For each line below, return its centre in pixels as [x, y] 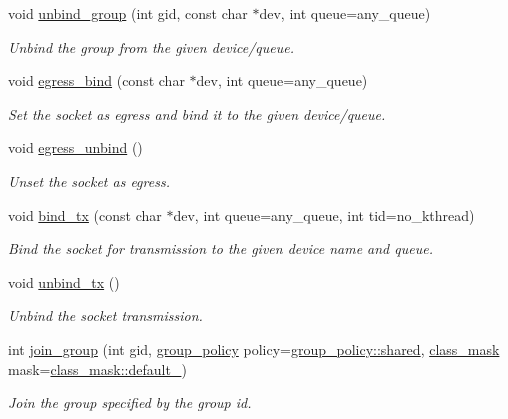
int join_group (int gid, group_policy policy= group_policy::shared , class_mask [254, 348]
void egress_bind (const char [96, 80]
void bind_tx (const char [85, 214]
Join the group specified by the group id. [130, 402]
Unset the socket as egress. [89, 180]
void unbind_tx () [64, 281]
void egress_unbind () [75, 147]
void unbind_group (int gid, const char [128, 13]
